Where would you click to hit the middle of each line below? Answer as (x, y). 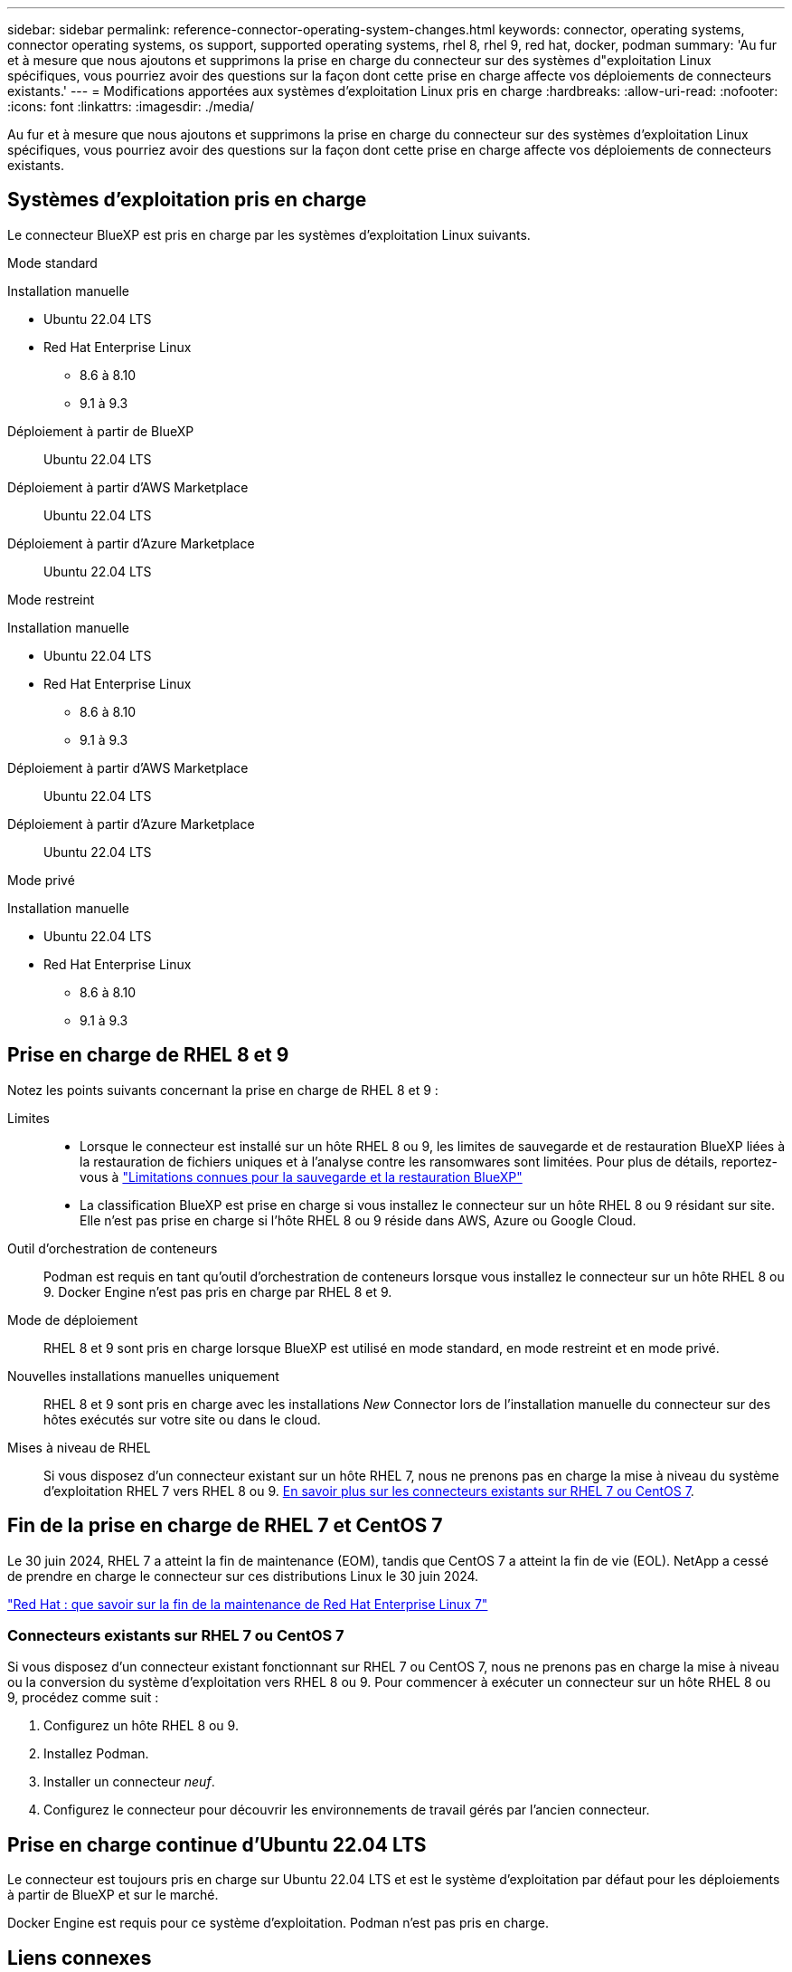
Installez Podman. (96, 1754)
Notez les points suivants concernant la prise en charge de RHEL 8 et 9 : (223, 1090)
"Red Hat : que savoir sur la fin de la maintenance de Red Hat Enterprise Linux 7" (248, 1604)
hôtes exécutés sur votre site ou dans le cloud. (182, 1419)
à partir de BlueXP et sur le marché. (113, 1895)
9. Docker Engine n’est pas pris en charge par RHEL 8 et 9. (218, 1291)
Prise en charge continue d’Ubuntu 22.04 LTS (217, 1844)
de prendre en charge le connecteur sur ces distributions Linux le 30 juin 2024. (243, 1576)
